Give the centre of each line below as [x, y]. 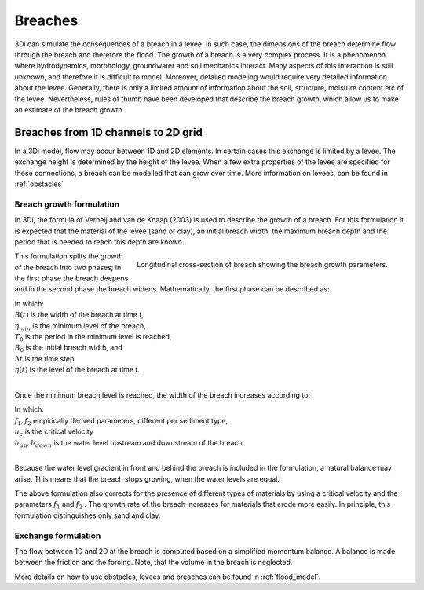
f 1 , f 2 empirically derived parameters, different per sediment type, [121, 421]
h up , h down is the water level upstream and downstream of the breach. [130, 443]
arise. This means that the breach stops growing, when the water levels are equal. [147, 478]
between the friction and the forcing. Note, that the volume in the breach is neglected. [154, 563]
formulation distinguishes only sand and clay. [88, 515]
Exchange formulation [58, 536]
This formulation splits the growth [69, 256]
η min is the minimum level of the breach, [80, 326]
